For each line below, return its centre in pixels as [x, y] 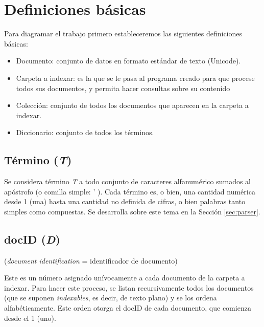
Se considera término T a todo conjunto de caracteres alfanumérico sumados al [128, 181]
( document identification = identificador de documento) [91, 260]
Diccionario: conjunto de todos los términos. [85, 132]
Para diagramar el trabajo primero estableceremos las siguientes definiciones [123, 34]
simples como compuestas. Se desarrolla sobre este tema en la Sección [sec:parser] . [132, 211]
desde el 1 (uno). [30, 318]
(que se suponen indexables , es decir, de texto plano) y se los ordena [111, 298]
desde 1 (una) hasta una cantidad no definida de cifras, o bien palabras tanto [125, 201]
